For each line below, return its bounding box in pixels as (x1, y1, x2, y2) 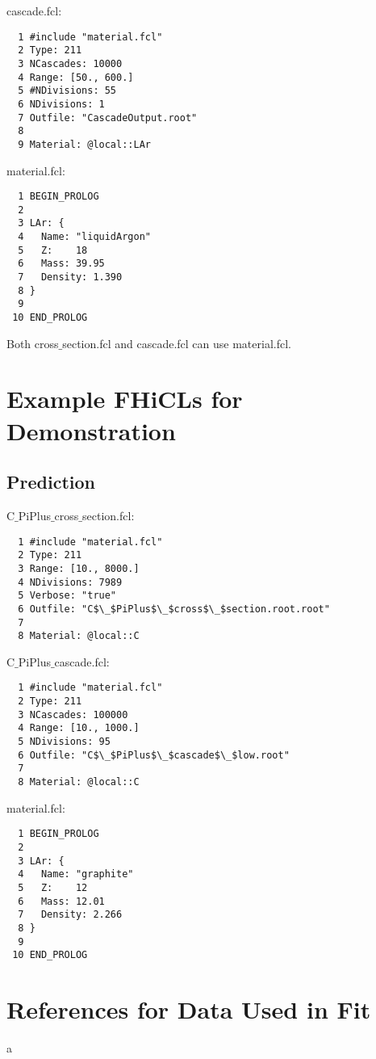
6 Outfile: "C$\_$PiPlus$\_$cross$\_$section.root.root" (18, 603, 330, 615)
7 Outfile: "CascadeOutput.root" (18, 111, 198, 124)
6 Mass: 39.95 (18, 258, 105, 270)
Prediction (6, 469, 95, 494)
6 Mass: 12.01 (18, 895, 105, 907)
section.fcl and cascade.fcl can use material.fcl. (62, 334, 291, 351)
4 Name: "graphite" (18, 868, 134, 880)
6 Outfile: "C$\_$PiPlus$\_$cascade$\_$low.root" (18, 749, 290, 761)
